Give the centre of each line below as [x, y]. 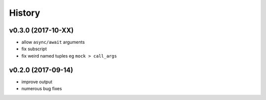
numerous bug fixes [42, 89]
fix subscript [34, 49]
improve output [37, 82]
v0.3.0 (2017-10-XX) [41, 30]
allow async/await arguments [53, 42]
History [25, 13]
